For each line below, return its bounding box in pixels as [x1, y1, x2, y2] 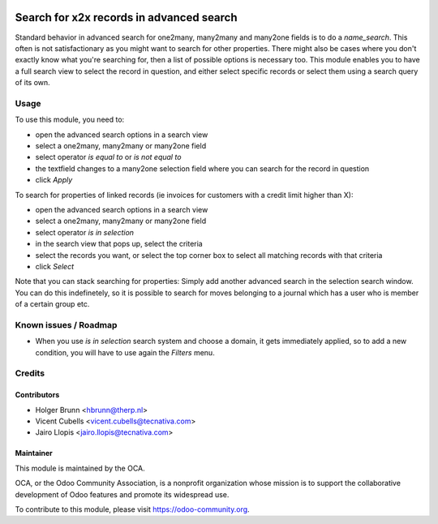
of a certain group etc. [15, 299, 90, 309]
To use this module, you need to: [15, 114, 125, 125]
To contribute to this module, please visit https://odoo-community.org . [15, 504, 251, 514]
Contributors [15, 390, 60, 400]
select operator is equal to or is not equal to [35, 152, 182, 162]
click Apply [35, 175, 73, 185]
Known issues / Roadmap [15, 319, 118, 330]
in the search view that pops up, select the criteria [35, 239, 203, 249]
